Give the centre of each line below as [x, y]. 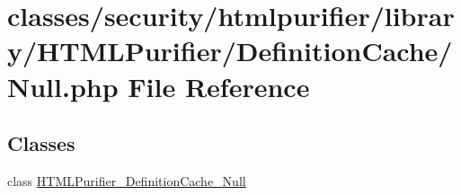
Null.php [63, 86]
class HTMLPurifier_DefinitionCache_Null [127, 180]
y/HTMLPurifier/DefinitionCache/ [230, 51]
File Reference [219, 86]
